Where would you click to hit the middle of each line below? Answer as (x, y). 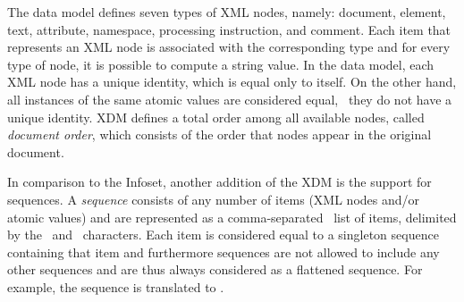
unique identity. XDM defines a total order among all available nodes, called (216, 117)
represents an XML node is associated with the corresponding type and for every (229, 47)
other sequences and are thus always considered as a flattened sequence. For (215, 269)
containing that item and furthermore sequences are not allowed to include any (224, 252)
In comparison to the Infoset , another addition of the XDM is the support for (219, 182)
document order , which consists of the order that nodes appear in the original (219, 134)
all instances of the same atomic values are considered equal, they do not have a (230, 99)
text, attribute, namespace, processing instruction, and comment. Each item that (229, 29)
